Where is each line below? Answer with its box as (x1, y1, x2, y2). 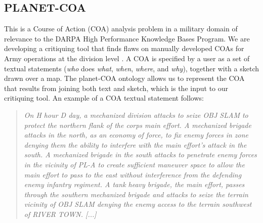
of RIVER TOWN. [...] (24, 208, 97, 219)
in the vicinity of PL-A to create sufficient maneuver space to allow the (24, 159, 245, 169)
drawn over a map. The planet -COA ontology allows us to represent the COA (4, 73, 245, 83)
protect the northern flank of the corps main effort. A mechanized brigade (24, 119, 251, 130)
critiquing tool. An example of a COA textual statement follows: (4, 93, 204, 103)
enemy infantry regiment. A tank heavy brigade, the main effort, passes (24, 179, 245, 190)
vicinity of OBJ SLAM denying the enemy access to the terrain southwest (24, 199, 252, 209)
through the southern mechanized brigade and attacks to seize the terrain (24, 189, 248, 199)
